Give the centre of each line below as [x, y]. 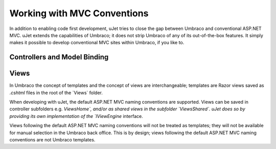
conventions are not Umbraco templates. [52, 139]
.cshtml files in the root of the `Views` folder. [56, 93]
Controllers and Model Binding [59, 57]
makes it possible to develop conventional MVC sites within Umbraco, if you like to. [97, 43]
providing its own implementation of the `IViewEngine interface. [76, 116]
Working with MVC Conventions [79, 13]
